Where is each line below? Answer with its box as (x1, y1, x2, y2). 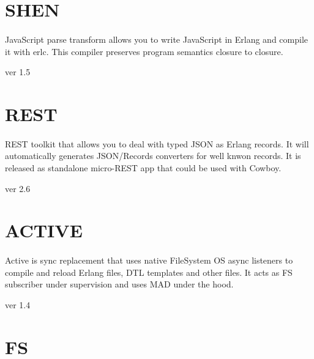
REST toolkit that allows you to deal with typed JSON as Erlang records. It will (5, 137, 309, 150)
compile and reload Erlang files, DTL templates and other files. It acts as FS (5, 265, 293, 278)
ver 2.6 (5, 182, 31, 194)
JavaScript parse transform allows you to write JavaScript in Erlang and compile (5, 32, 308, 45)
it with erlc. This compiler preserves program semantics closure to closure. (5, 45, 283, 57)
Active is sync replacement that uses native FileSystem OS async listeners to (5, 254, 293, 267)
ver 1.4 (5, 298, 31, 311)
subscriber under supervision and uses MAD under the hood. (5, 278, 234, 291)
